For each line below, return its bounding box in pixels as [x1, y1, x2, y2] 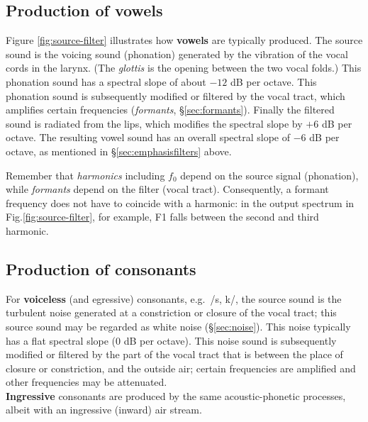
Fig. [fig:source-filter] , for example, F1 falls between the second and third [6, 209, 319, 224]
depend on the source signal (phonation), [180, 167, 359, 182]
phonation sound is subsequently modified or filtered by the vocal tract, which [6, 88, 345, 103]
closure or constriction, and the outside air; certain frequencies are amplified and [6, 360, 356, 375]
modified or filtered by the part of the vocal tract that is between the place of [6, 347, 343, 362]
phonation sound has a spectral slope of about [6, 74, 206, 89]
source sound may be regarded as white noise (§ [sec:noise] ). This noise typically [6, 318, 351, 333]
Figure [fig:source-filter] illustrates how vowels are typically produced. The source [6, 33, 363, 48]
